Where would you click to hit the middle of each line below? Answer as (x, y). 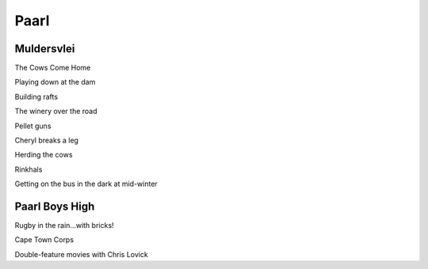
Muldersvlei (45, 49)
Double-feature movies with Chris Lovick (81, 254)
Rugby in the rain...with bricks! (64, 225)
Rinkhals (29, 169)
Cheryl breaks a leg (47, 140)
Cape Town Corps (44, 240)
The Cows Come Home (53, 68)
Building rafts (36, 97)
